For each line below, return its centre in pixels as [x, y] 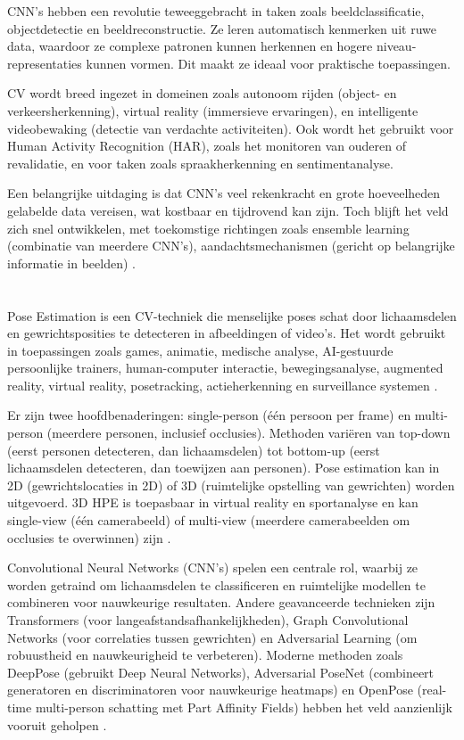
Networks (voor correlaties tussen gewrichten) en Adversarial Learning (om [212, 637]
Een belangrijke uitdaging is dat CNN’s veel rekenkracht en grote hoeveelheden [224, 193]
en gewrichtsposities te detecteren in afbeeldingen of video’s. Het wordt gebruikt [227, 333]
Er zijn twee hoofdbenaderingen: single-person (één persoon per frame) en [209, 415]
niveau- [396, 46]
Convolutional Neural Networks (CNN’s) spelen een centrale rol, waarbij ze [213, 567]
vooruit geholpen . [57, 724]
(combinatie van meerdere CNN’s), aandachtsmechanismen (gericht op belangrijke [231, 246]
